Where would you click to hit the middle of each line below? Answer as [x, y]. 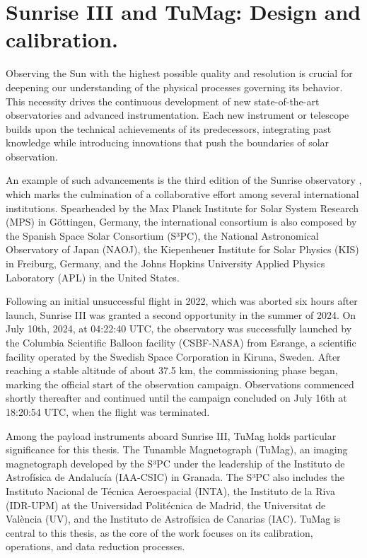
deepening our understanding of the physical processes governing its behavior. [174, 87]
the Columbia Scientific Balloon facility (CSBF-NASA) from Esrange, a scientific [181, 342]
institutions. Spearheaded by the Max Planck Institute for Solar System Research [182, 208]
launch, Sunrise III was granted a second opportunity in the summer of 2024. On [181, 314]
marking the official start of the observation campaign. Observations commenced [180, 384]
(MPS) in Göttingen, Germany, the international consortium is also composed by [181, 222]
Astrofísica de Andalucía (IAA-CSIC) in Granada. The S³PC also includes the [175, 477]
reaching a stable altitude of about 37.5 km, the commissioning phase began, [172, 370]
